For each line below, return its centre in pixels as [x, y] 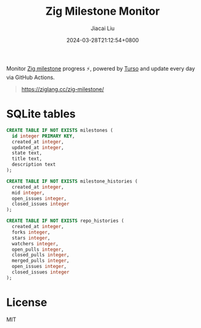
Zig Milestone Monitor [103, 11]
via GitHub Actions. [31, 77]
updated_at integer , [38, 147]
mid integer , [28, 193]
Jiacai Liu [103, 28]
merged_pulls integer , [41, 261]
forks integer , [31, 232]
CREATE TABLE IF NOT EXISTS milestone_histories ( [72, 181]
